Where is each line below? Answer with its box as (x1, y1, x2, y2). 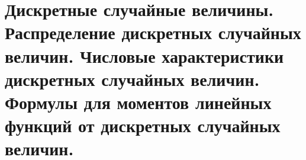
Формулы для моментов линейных (5, 89, 272, 114)
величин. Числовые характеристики (5, 43, 284, 68)
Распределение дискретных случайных (5, 20, 301, 44)
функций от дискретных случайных (5, 113, 281, 137)
